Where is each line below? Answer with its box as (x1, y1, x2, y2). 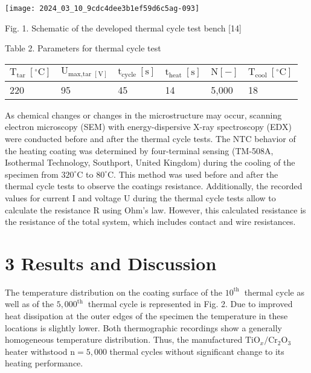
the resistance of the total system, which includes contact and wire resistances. (5, 215, 296, 228)
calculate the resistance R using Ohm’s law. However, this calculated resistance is (5, 203, 306, 216)
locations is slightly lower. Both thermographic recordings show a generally (5, 321, 282, 334)
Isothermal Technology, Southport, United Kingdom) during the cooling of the (5, 156, 295, 169)
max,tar (68, 71, 92, 78)
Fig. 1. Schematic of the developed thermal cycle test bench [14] (5, 21, 242, 34)
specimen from (5, 167, 59, 180)
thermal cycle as (244, 285, 304, 298)
